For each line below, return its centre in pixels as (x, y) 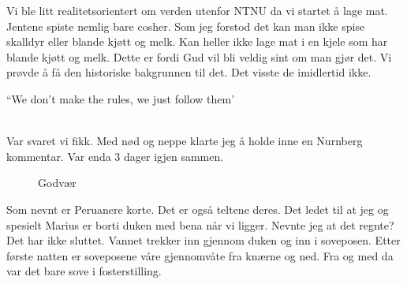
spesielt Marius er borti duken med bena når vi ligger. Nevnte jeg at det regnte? (200, 224)
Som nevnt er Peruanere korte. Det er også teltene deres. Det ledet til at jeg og (198, 209)
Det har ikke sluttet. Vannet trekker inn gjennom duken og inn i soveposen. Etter (203, 240)
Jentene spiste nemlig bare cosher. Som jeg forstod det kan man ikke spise (186, 26)
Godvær (57, 183)
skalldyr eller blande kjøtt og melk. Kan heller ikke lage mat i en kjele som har (197, 41)
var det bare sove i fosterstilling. (84, 271)
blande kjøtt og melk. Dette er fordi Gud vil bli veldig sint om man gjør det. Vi (199, 56)
